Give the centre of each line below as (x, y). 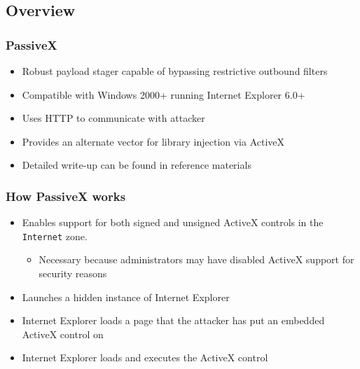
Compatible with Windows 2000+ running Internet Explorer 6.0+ (164, 94)
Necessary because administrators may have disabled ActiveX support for (196, 259)
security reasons (73, 273)
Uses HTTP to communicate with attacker (113, 118)
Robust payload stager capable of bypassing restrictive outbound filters (175, 71)
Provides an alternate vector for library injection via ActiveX (153, 141)
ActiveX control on (63, 334)
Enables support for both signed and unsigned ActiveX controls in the (173, 222)
